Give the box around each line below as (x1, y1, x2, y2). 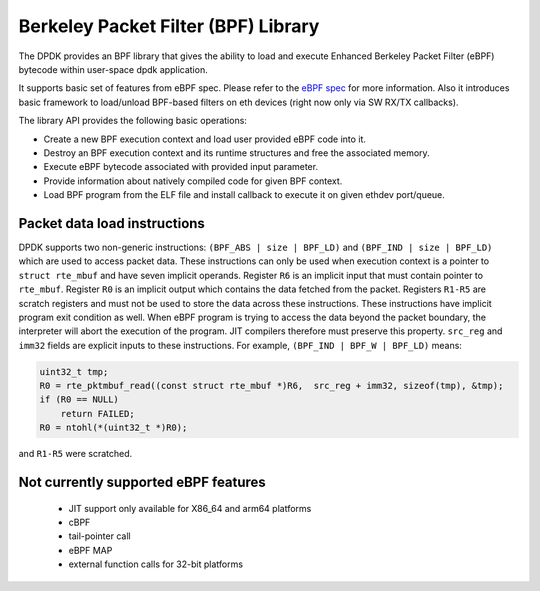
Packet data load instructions (18, 215, 205, 232)
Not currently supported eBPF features (18, 474, 267, 491)
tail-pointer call (68, 530, 131, 542)
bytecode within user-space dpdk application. (18, 63, 209, 75)
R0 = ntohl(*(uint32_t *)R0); (39, 422, 188, 434)
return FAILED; (60, 408, 135, 419)
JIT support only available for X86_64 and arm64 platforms (68, 502, 312, 514)
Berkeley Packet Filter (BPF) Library (18, 15, 320, 37)
